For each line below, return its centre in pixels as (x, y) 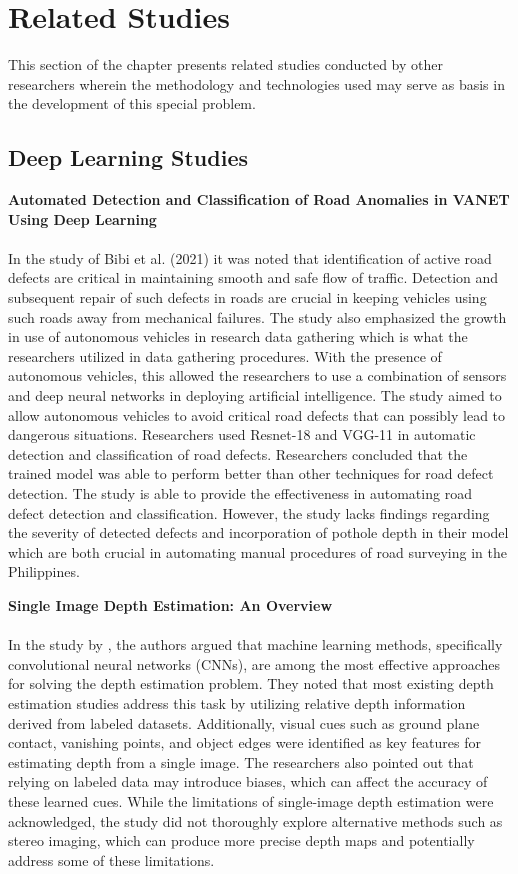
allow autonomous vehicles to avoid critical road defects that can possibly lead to (257, 414)
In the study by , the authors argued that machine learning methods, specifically (255, 644)
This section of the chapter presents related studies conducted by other (225, 64)
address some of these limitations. (111, 859)
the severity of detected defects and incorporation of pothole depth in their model (258, 532)
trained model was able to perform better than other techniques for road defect (251, 473)
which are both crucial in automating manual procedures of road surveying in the (257, 551)
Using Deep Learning (82, 218)
